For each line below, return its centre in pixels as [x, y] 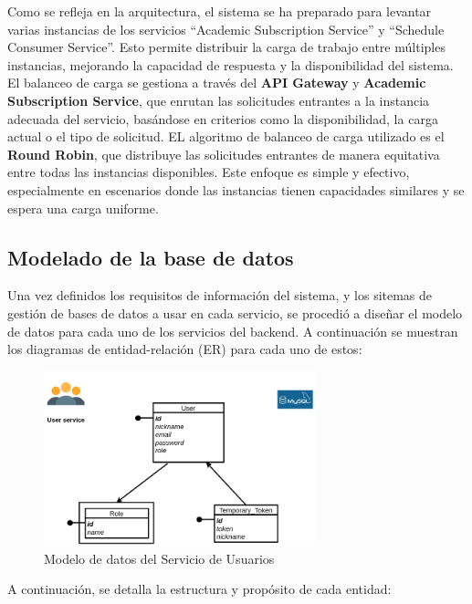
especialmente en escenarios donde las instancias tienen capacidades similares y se [236, 189]
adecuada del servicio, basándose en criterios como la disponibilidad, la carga [223, 118]
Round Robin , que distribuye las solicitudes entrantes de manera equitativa [224, 154]
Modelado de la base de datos [151, 257]
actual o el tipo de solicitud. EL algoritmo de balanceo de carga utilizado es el [226, 136]
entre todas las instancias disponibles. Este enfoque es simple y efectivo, [209, 172]
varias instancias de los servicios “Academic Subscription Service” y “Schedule [226, 29]
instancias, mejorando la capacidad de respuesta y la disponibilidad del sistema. [231, 64]
